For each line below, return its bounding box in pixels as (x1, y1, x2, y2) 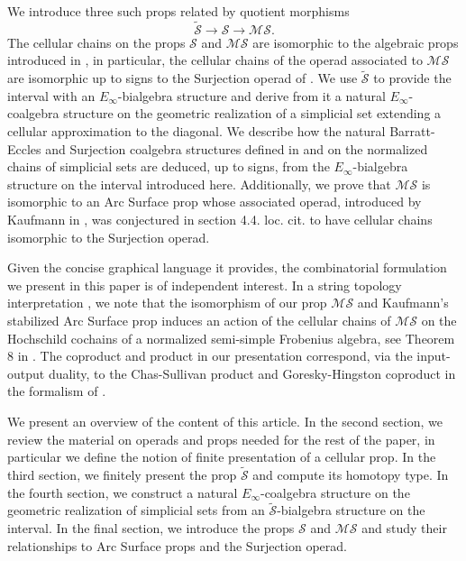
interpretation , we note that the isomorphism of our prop (7, 293, 327, 312)
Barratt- (389, 122, 435, 140)
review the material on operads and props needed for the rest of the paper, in (7, 429, 435, 448)
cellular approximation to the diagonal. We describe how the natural (7, 122, 386, 140)
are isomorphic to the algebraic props (252, 32, 459, 51)
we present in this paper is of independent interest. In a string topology (7, 275, 402, 294)
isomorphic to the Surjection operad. (7, 227, 210, 246)
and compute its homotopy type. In (252, 464, 449, 483)
